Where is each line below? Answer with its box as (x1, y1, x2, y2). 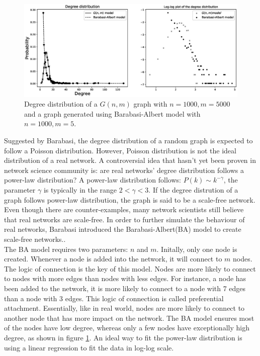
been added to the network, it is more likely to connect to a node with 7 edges (4, 283, 246, 293)
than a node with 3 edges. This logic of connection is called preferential (4, 293, 224, 303)
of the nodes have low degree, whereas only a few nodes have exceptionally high (4, 322, 249, 333)
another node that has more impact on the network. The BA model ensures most (4, 312, 254, 323)
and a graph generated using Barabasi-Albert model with (24, 108, 201, 119)
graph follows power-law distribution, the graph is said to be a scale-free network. (4, 194, 255, 205)
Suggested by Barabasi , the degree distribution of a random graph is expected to (4, 135, 253, 146)
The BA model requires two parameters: (4, 243, 128, 254)
